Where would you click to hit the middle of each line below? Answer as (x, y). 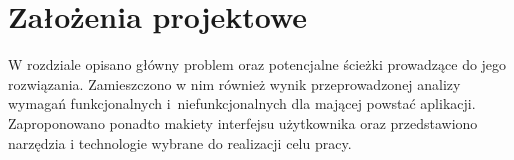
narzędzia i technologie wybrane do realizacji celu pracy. (180, 142)
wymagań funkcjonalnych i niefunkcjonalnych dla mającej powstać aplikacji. (242, 103)
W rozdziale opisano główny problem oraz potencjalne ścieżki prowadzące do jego (257, 64)
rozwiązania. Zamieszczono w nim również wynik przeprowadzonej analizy (234, 83)
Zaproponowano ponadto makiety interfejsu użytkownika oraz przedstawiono (243, 122)
